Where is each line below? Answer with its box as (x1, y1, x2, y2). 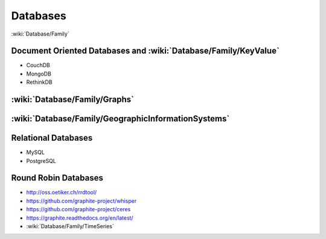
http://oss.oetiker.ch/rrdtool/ (26, 189, 97, 196)
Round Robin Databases (11, 173, 104, 183)
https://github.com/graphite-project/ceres (26, 206, 131, 213)
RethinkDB (26, 78, 53, 86)
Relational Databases (11, 133, 93, 143)
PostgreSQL (26, 157, 57, 164)
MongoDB (26, 70, 51, 77)
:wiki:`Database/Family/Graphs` (11, 94, 135, 105)
